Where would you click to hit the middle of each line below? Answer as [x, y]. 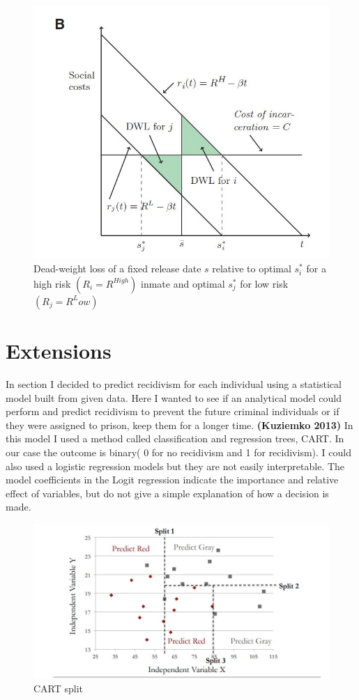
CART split [59, 688]
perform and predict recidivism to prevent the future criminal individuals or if [173, 411]
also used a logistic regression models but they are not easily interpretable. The [175, 466]
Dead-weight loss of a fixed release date [117, 269]
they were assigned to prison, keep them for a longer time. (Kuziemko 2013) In [179, 425]
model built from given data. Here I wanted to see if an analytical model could [174, 397]
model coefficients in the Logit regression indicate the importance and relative [172, 480]
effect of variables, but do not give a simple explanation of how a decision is [167, 493]
